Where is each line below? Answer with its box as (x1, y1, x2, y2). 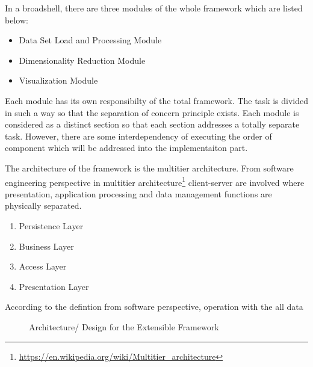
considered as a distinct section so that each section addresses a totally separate (5, 118, 300, 131)
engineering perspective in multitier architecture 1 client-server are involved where (5, 174, 305, 188)
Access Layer (19, 260, 67, 273)
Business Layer (19, 239, 74, 252)
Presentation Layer (19, 280, 89, 292)
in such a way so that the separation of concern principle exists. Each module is (5, 106, 299, 119)
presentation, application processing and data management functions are (5, 187, 272, 200)
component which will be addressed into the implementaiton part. (5, 141, 248, 154)
